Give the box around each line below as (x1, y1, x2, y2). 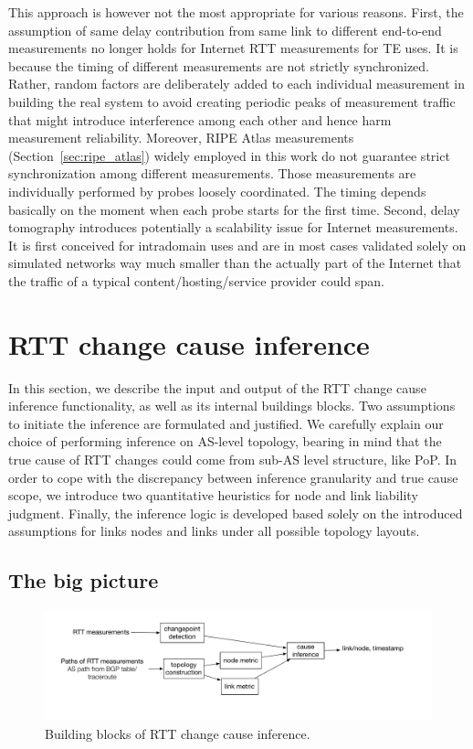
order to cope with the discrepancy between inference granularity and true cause (8, 467, 458, 487)
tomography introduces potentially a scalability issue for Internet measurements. (8, 218, 458, 237)
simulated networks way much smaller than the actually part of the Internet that (8, 253, 462, 273)
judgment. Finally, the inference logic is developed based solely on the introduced (8, 503, 463, 522)
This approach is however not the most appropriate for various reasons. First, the (8, 3, 464, 21)
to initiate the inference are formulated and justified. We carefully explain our (8, 413, 444, 433)
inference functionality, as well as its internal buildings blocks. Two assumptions (8, 396, 456, 415)
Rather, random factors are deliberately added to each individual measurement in (8, 74, 465, 93)
